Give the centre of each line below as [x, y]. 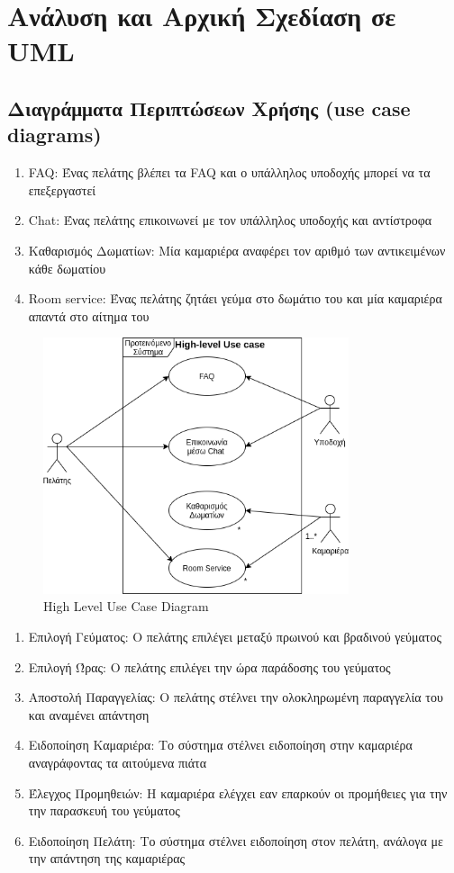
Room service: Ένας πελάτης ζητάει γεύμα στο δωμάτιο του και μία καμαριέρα [235, 298]
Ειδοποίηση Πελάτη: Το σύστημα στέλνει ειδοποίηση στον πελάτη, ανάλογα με [236, 840]
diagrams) [54, 135]
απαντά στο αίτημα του [89, 315]
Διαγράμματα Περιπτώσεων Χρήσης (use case [209, 108]
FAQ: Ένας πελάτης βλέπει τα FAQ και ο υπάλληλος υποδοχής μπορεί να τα [229, 172]
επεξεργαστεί [62, 189]
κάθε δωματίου [67, 268]
